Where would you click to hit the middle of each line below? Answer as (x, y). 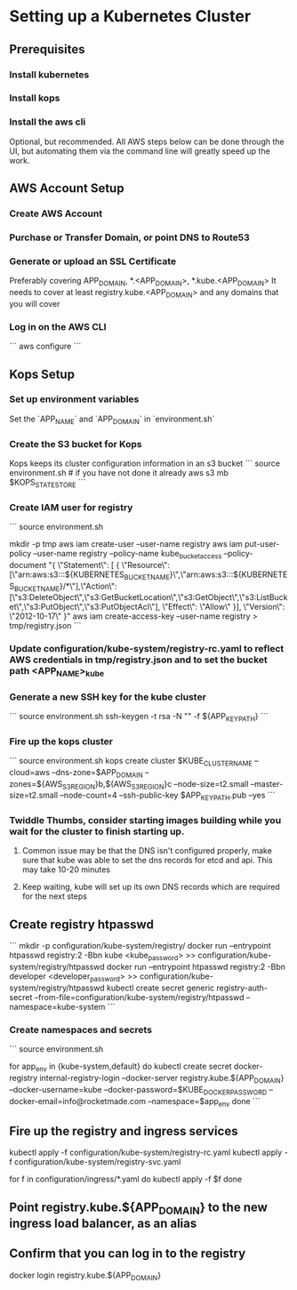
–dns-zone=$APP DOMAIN (98, 773)
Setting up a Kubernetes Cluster (130, 16)
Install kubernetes (49, 75)
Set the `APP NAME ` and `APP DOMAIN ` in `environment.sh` (112, 420)
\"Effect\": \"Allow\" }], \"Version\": (224, 607)
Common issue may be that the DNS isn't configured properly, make (147, 851)
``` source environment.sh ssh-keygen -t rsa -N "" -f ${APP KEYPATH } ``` (139, 717)
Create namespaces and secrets (81, 1030)
